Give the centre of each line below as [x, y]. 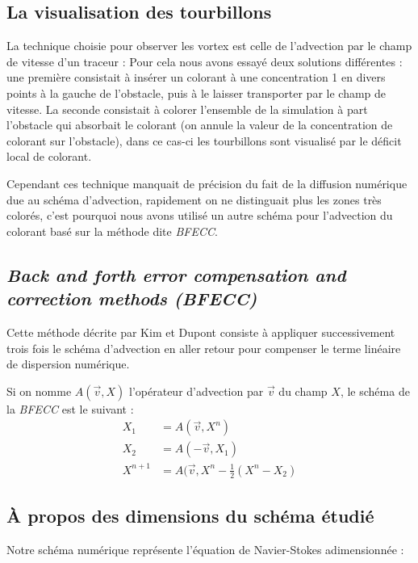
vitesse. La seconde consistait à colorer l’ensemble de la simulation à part [187, 109]
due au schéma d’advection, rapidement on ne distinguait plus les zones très [194, 199]
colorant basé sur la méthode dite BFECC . [112, 231]
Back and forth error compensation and [176, 274]
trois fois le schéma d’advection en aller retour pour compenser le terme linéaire [204, 348]
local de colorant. [49, 156]
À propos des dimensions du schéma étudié [190, 516]
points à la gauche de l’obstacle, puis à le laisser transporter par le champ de [196, 92]
